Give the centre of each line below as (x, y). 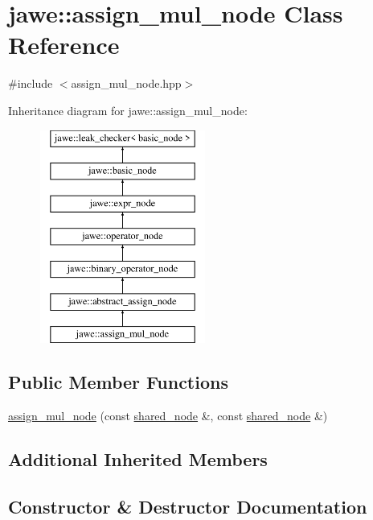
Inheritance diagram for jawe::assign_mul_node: (128, 110)
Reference (64, 45)
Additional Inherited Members (138, 458)
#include (31, 83)
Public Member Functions (118, 382)
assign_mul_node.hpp (126, 83)
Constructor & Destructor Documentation (188, 506)
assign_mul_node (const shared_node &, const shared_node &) (168, 415)
